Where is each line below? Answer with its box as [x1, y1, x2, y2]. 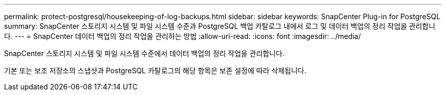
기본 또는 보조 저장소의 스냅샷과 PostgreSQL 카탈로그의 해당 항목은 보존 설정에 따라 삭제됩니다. [4, 66, 306, 75]
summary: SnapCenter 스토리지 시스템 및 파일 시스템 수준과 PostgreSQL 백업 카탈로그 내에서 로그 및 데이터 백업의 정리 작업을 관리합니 [4, 22, 435, 30]
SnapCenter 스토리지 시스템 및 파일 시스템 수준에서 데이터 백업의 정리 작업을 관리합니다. [4, 49, 285, 58]
